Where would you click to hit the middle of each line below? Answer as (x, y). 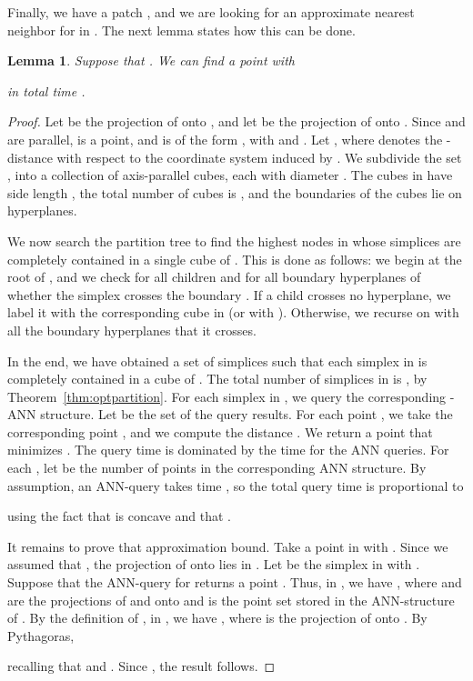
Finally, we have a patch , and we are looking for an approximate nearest (211, 12)
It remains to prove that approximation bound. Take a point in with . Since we (228, 546)
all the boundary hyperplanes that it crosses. (132, 330)
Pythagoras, (41, 635)
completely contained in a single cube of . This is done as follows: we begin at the (235, 259)
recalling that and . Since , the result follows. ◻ (141, 666)
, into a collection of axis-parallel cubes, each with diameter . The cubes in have (230, 175)
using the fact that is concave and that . (119, 516)
